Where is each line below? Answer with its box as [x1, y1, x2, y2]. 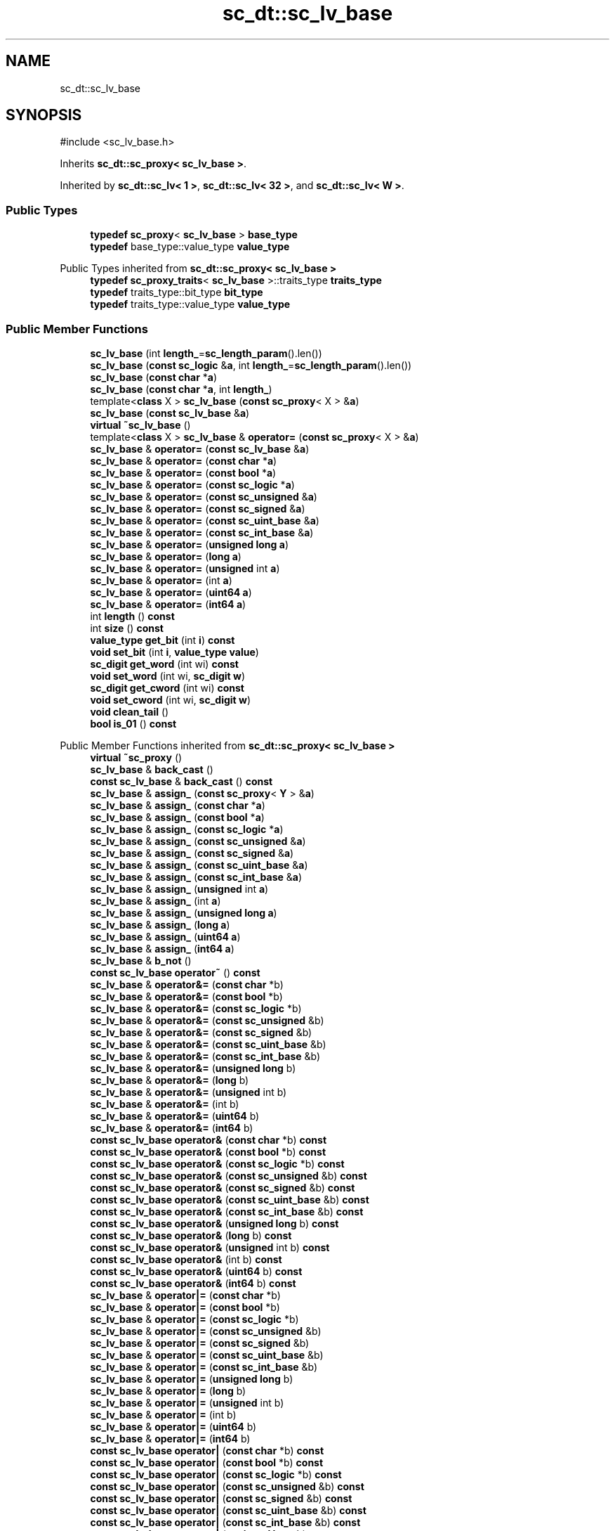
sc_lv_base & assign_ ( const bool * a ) [90, 810, 265, 823]
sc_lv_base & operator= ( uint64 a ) [90, 586, 252, 598]
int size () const [90, 621, 164, 634]
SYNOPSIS [6, 106, 82, 124]
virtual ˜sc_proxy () [90, 751, 183, 763]
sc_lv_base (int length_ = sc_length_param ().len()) [90, 347, 322, 359]
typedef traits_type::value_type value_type [90, 298, 291, 311]
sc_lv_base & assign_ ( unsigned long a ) [90, 906, 277, 919]
